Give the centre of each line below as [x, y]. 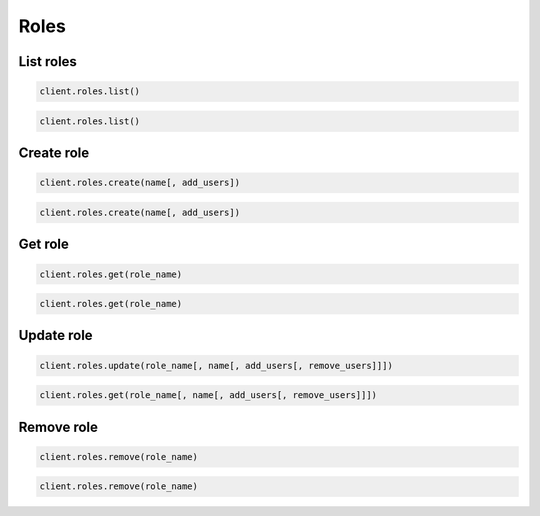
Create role [54, 153]
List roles [47, 61]
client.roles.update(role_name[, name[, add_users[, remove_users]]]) [216, 365]
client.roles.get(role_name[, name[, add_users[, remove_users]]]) [208, 395]
